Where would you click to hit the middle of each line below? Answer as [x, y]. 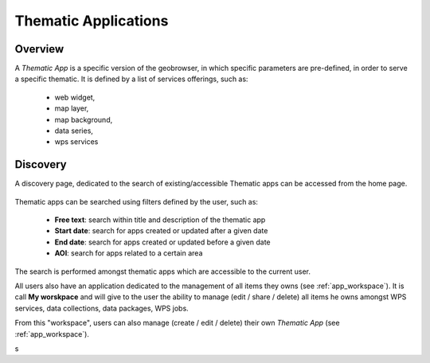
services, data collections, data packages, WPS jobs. [102, 308]
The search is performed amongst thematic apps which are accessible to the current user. [162, 271]
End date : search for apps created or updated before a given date [162, 242]
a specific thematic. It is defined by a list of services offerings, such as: [131, 79]
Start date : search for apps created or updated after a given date [161, 231]
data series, [74, 131]
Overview [39, 49]
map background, [84, 119]
